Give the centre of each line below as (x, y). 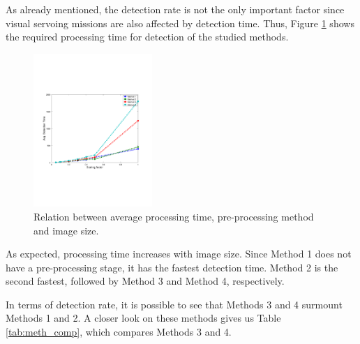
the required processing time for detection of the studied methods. (147, 37)
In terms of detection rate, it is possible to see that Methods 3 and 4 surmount (174, 304)
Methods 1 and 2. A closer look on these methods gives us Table (143, 318)
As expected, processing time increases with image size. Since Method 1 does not (179, 254)
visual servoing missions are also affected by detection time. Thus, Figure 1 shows (180, 23)
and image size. (66, 230)
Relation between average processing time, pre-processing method (174, 216)
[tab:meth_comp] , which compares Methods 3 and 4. (119, 332)
